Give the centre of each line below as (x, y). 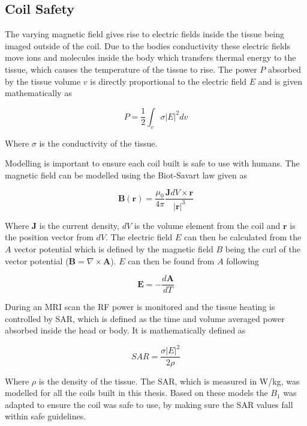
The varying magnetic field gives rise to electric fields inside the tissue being (145, 34)
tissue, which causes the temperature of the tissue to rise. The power (131, 69)
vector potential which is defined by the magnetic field (114, 248)
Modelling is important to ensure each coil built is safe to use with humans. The (152, 163)
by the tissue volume (43, 81)
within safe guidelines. (46, 416)
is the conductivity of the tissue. (98, 143)
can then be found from (171, 260)
